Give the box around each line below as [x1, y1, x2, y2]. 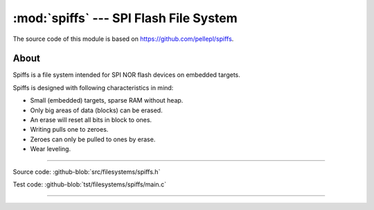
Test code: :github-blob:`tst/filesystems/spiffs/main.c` [12, 180, 166, 189]
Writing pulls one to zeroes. [30, 125, 109, 134]
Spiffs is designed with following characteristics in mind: [12, 83, 174, 91]
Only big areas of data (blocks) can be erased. [30, 106, 163, 114]
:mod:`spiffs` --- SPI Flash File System [12, 10, 238, 26]
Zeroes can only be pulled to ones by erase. [30, 135, 156, 143]
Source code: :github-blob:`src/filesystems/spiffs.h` [12, 167, 161, 176]
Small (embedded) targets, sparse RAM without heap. [30, 96, 184, 105]
